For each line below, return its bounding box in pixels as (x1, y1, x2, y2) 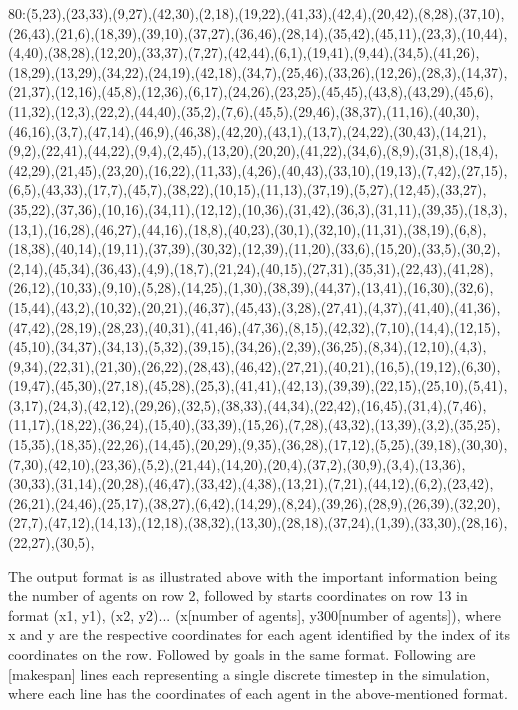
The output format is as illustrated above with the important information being (8, 565, 498, 586)
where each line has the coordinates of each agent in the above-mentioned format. (8, 683, 508, 704)
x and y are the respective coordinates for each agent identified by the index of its (8, 624, 511, 645)
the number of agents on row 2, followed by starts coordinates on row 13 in (8, 585, 468, 606)
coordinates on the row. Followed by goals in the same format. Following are (8, 644, 476, 664)
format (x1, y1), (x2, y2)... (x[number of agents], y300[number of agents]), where (8, 604, 502, 625)
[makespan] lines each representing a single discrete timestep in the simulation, (8, 663, 490, 684)
